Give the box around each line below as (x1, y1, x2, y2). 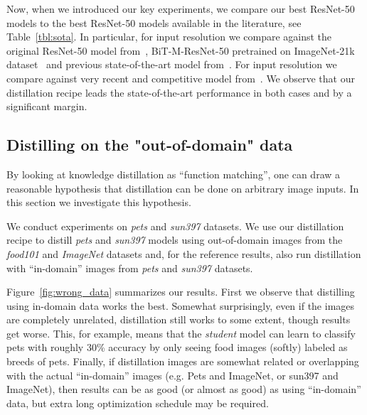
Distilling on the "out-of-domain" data (6, 134, 293, 156)
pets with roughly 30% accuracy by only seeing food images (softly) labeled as (6, 340, 348, 355)
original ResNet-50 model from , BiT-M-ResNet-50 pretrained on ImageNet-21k (6, 43, 355, 58)
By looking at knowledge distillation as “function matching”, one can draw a (6, 166, 341, 181)
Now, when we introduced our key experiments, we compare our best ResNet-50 (6, 1, 355, 16)
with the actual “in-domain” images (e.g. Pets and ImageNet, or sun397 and (6, 367, 339, 382)
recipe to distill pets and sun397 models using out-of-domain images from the (6, 232, 343, 247)
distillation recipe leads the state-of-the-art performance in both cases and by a (6, 85, 352, 99)
